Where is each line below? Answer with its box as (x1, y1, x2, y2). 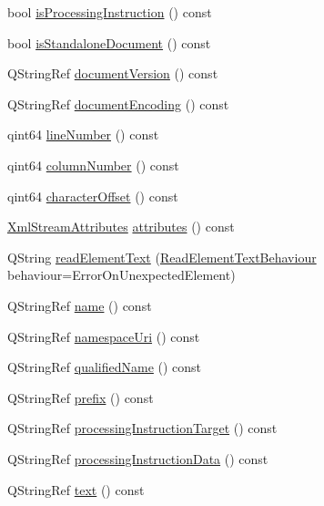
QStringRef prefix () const (7, 387, 154, 407)
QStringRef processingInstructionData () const (7, 449, 268, 468)
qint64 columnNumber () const (7, 155, 179, 174)
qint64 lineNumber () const (7, 125, 159, 144)
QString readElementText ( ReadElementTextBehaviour (7, 247, 317, 266)
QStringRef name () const (7, 295, 152, 315)
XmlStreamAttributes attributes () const (7, 217, 235, 236)
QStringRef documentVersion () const (7, 64, 218, 83)
